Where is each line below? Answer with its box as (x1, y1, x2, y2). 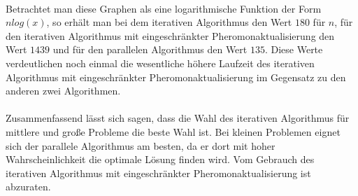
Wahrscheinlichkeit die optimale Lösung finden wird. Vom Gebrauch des (6, 152, 315, 167)
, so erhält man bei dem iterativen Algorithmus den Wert (46, 15, 292, 29)
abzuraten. (6, 179, 51, 194)
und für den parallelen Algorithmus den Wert (52, 42, 248, 57)
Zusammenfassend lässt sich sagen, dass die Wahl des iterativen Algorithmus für (6, 111, 350, 125)
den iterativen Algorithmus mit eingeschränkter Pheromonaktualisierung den (6, 28, 335, 43)
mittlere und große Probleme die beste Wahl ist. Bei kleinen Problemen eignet (6, 124, 341, 139)
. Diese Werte (264, 42, 323, 57)
